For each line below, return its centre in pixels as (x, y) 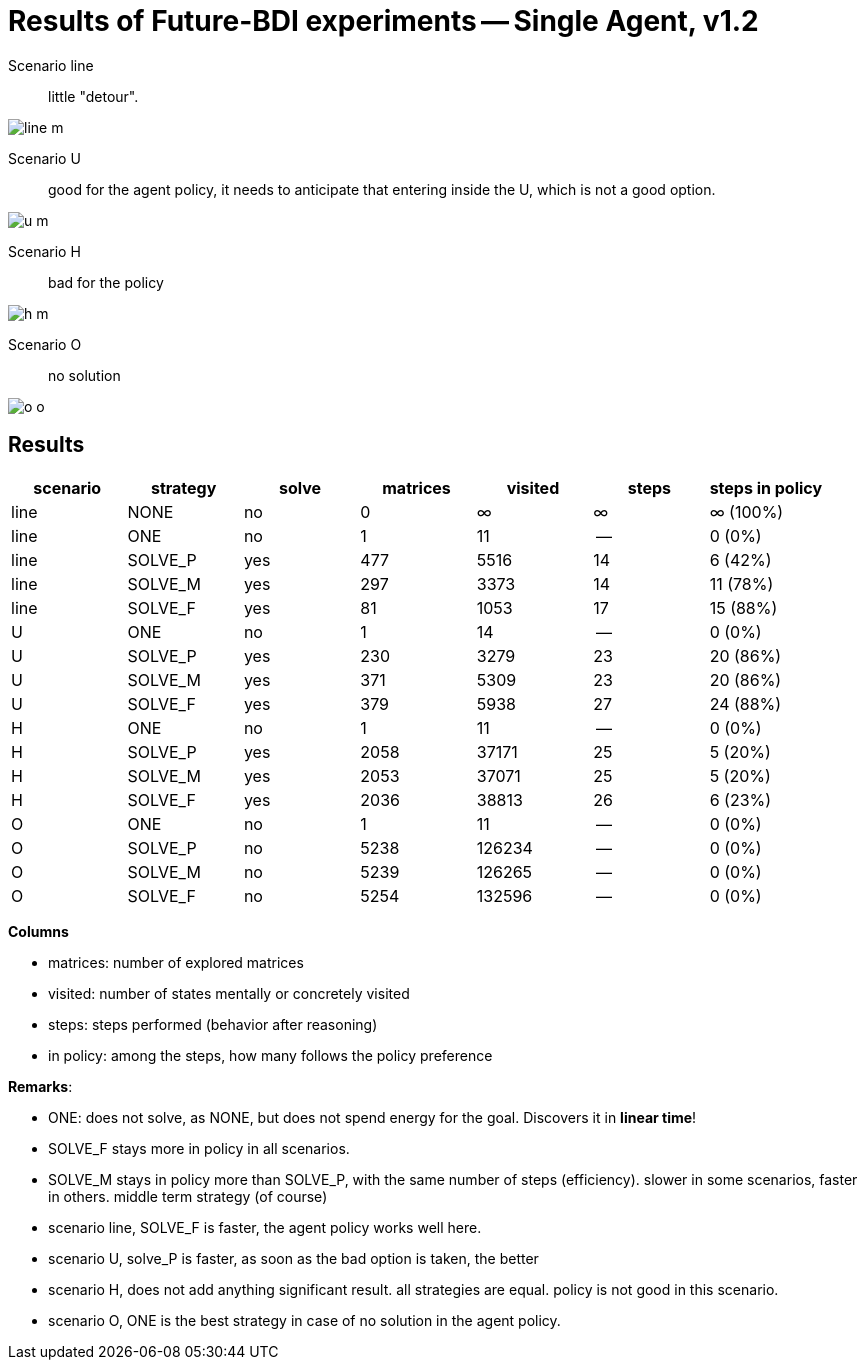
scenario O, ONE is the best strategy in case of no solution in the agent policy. (304, 1320)
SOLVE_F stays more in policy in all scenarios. (199, 1148)
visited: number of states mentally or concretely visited (229, 993)
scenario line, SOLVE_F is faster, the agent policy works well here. (265, 1227)
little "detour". (93, 96)
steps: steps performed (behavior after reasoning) (213, 1024)
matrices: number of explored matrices (176, 962)
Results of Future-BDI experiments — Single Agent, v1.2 (383, 21)
